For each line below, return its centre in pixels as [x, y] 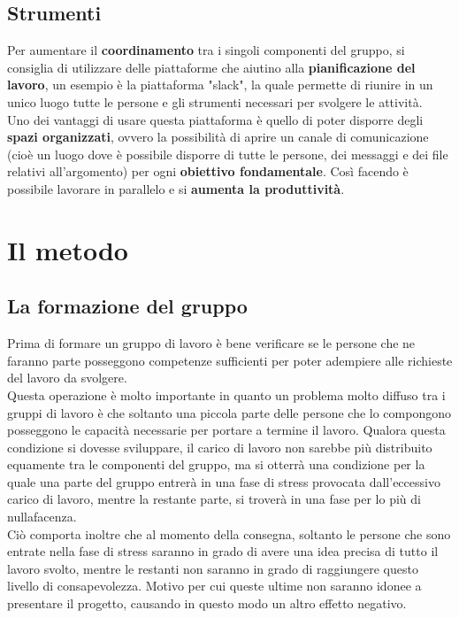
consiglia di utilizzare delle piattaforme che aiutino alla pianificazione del [211, 67]
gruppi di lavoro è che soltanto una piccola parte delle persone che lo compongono [229, 412]
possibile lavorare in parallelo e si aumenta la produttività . [176, 188]
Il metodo [68, 249]
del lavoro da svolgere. [67, 378]
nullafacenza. [42, 517]
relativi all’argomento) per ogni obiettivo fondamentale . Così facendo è [208, 171]
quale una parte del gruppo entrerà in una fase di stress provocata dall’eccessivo [224, 481]
